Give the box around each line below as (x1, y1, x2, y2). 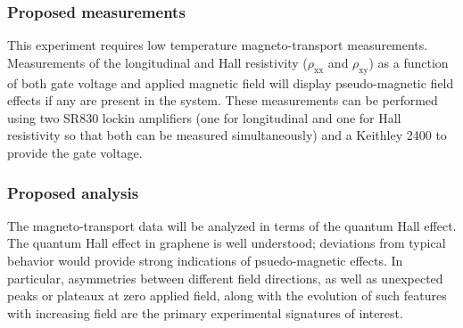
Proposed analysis (7, 181, 139, 203)
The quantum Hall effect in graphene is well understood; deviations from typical (7, 234, 446, 252)
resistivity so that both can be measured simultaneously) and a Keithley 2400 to (7, 126, 447, 144)
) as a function (368, 53, 449, 71)
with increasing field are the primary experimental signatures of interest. (7, 303, 403, 322)
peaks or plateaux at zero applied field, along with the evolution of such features (7, 286, 447, 305)
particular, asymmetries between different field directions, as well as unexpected (7, 268, 443, 287)
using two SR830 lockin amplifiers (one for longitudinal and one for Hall (7, 108, 401, 127)
